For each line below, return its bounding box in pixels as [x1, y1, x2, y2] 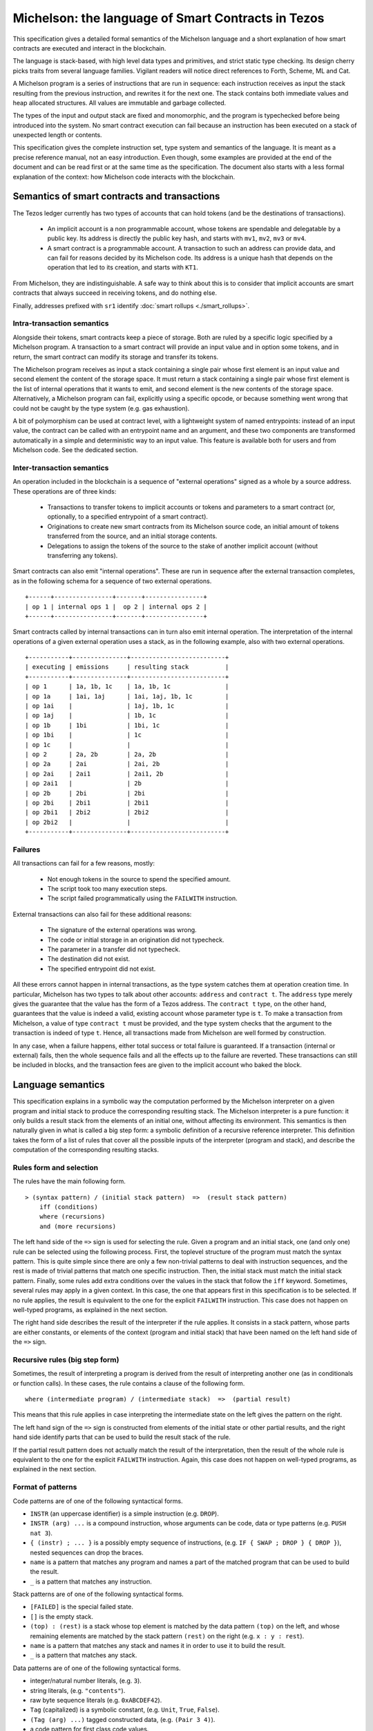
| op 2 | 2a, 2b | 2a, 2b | [25, 751, 229, 758]
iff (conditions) [39, 1203, 98, 1211]
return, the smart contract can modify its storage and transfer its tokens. [12, 352, 219, 361]
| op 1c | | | [25, 741, 229, 748]
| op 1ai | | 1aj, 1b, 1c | [25, 702, 229, 710]
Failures [12, 845, 41, 854]
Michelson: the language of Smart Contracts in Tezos [12, 10, 325, 26]
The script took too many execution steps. [47, 885, 167, 893]
